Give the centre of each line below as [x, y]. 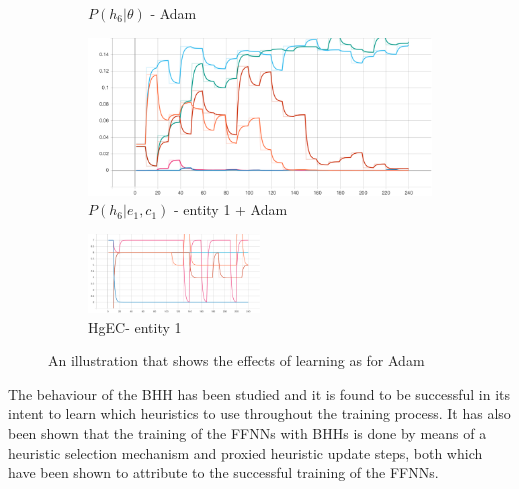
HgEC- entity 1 [135, 326]
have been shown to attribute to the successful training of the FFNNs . [223, 472]
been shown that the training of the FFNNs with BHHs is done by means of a [247, 433]
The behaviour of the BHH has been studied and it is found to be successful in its [259, 393]
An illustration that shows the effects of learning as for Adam [236, 360]
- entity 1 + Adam [231, 209]
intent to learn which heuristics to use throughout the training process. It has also [259, 413]
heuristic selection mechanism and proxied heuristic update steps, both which [245, 452]
